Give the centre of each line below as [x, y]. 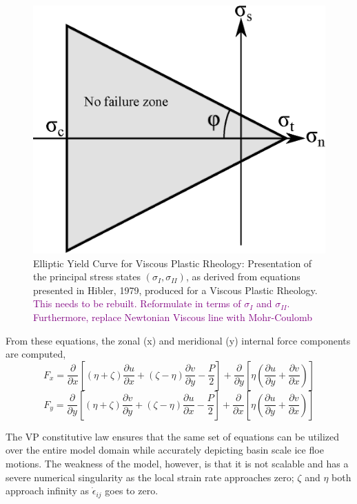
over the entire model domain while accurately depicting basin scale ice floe [165, 450]
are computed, [36, 354]
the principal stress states [87, 277]
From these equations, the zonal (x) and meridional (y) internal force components [178, 340]
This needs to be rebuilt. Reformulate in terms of [137, 303]
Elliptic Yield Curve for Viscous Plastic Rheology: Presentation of [173, 263]
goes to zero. [132, 491]
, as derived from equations [243, 277]
